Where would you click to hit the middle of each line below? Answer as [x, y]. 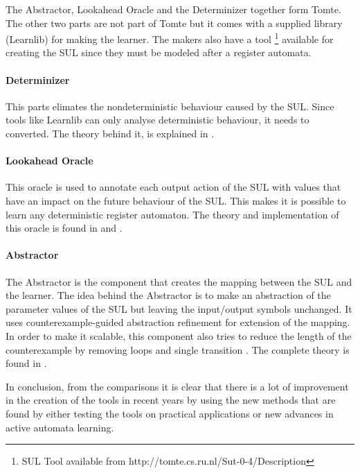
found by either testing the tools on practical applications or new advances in [170, 413]
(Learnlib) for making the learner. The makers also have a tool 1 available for [170, 38]
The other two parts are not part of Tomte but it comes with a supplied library [174, 23]
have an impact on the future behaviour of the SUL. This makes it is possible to [176, 200]
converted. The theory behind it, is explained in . [110, 134]
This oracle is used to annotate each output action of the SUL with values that [173, 187]
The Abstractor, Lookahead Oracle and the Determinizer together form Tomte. [173, 9]
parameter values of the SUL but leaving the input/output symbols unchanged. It [179, 308]
